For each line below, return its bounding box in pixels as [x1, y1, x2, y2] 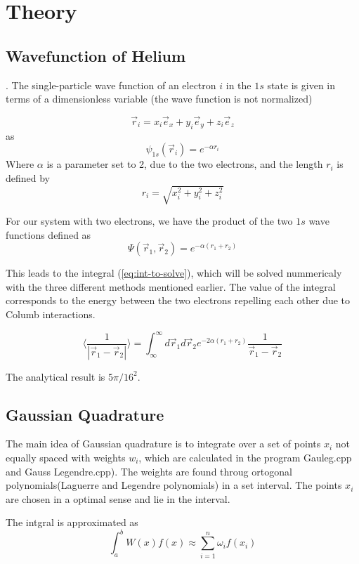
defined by [6, 170, 51, 185]
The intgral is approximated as [6, 515, 138, 530]
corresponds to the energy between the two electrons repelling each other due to [6, 293, 351, 308]
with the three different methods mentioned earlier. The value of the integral [6, 279, 336, 294]
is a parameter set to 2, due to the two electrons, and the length [46, 157, 323, 171]
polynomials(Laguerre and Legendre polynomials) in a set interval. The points [6, 478, 342, 492]
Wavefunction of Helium [6, 44, 186, 66]
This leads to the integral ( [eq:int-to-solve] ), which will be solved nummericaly [6, 265, 342, 280]
